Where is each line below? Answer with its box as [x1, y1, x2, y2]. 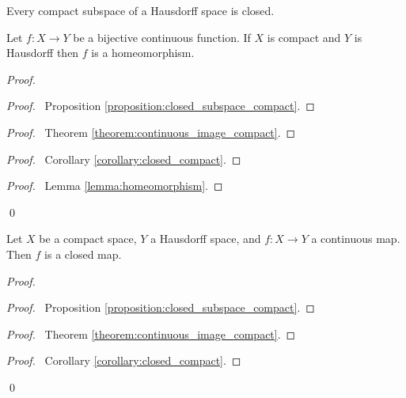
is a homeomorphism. [91, 44, 195, 61]
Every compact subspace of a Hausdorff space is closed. [6, 2, 275, 18]
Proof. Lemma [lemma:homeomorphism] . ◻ [6, 177, 223, 194]
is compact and [267, 28, 341, 45]
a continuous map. [311, 230, 400, 247]
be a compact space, [39, 230, 137, 247]
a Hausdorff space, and [150, 230, 261, 247]
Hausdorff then [6, 44, 79, 61]
